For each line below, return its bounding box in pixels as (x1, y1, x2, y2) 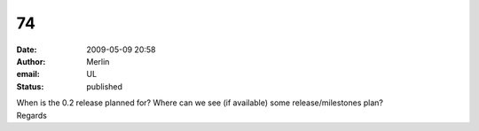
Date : (16, 44, 37, 55)
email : (16, 69, 40, 80)
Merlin (86, 56, 110, 66)
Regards (16, 110, 48, 120)
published (86, 81, 123, 92)
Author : (16, 56, 46, 66)
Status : (16, 81, 44, 92)
